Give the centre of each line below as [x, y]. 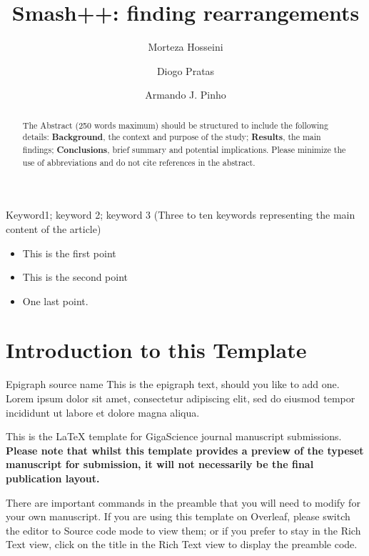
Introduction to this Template [156, 350]
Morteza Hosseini [186, 47]
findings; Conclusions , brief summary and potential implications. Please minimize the [184, 150]
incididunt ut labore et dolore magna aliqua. [103, 412]
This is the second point [75, 277]
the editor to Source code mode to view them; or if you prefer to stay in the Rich [183, 530]
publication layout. [53, 478]
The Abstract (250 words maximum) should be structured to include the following [175, 125]
